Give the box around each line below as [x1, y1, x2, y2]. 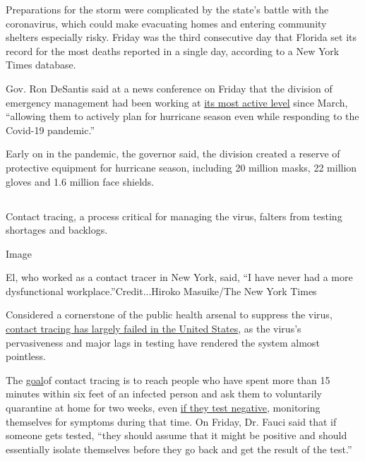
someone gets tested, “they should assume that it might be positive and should [6, 428, 347, 443]
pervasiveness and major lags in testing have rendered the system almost [6, 335, 320, 349]
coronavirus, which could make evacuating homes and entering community [6, 16, 327, 30]
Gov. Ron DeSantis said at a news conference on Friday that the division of [6, 80, 333, 95]
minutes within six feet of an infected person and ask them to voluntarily [6, 386, 323, 401]
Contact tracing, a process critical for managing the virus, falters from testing [6, 208, 342, 223]
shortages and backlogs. [6, 222, 108, 237]
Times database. [6, 57, 76, 72]
